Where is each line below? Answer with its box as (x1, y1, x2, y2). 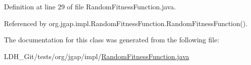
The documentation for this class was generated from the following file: (4, 34, 219, 45)
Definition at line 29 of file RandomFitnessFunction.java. (4, 1, 176, 11)
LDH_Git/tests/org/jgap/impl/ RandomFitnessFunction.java (4, 51, 190, 61)
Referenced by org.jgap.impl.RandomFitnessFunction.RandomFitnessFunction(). (4, 18, 248, 28)
